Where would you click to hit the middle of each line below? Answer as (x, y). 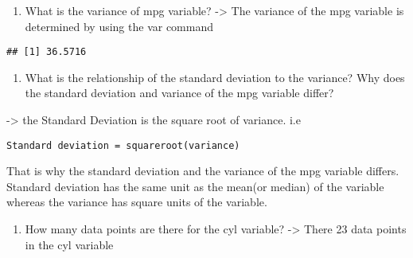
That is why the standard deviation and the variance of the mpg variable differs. (203, 171)
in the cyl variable (69, 244)
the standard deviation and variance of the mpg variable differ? (179, 93)
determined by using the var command (119, 26)
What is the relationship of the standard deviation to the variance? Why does (215, 77)
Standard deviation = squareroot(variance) (123, 145)
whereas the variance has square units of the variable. (137, 202)
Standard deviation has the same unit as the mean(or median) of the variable (195, 186)
